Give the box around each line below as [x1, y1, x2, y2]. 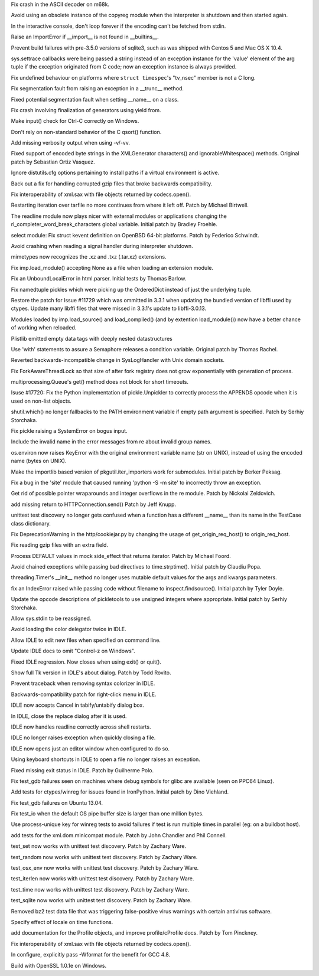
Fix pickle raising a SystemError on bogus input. [11, 427, 128, 435]
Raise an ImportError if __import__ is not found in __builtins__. [11, 33, 159, 41]
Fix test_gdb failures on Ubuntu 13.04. [11, 799, 103, 806]
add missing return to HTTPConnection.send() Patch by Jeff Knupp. [11, 501, 177, 508]
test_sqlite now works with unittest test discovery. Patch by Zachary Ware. [11, 897, 192, 904]
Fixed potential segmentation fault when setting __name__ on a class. [11, 96, 179, 103]
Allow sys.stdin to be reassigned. [11, 615, 92, 622]
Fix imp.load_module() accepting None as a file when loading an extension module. [11, 264, 214, 271]
